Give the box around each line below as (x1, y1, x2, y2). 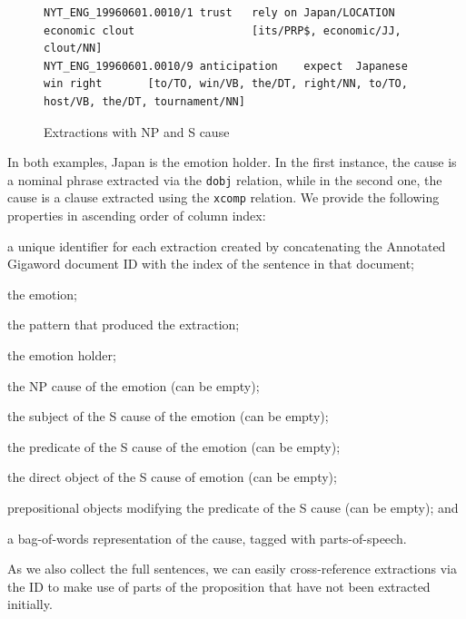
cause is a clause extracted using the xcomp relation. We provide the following (7, 188, 440, 207)
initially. (7, 594, 53, 614)
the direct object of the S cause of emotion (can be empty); (7, 467, 337, 486)
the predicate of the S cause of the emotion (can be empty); (7, 437, 341, 456)
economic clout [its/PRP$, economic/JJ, (44, 24, 402, 37)
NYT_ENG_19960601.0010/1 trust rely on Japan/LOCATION (44, 6, 395, 19)
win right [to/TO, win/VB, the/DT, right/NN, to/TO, (44, 77, 408, 91)
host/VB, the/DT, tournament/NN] (44, 94, 245, 108)
